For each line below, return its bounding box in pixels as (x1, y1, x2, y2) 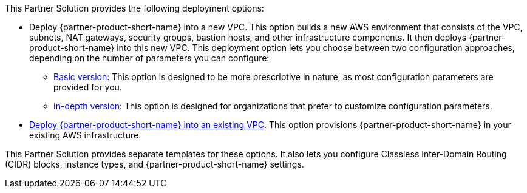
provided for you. (53, 82, 122, 92)
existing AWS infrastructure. (29, 130, 141, 140)
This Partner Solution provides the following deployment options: (5, 3, 264, 13)
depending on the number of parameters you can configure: (29, 53, 270, 63)
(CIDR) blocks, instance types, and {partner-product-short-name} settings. (5, 159, 304, 169)
